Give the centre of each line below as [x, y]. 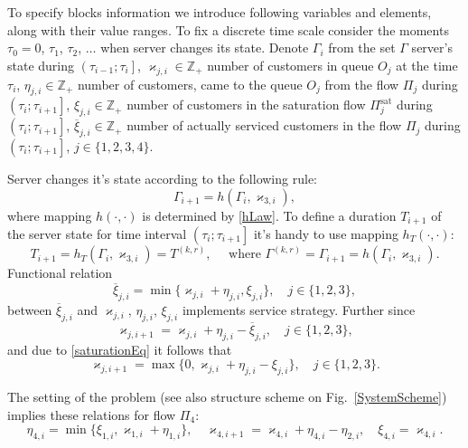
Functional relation [60, 273]
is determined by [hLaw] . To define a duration [269, 215]
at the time [427, 65]
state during [41, 65]
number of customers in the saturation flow [246, 105]
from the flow [362, 84]
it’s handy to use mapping [326, 234]
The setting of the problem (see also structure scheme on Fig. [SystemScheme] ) [227, 397]
